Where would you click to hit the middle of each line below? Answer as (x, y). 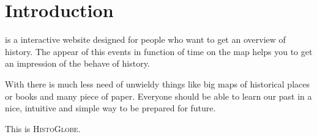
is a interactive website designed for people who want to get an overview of (145, 39)
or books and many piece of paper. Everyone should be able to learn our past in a (158, 96)
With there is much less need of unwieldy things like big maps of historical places (157, 83)
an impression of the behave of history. (77, 63)
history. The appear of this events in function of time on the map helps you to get (159, 51)
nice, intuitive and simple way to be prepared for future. (110, 108)
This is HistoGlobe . (43, 128)
